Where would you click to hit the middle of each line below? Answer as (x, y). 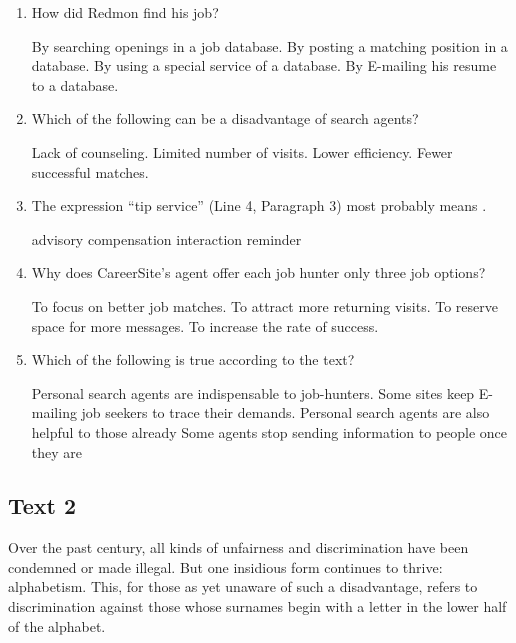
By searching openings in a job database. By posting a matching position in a (269, 45)
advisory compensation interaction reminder (166, 238)
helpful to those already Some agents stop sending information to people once (269, 431)
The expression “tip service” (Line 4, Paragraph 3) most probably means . (259, 205)
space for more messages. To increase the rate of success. (205, 325)
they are (57, 451)
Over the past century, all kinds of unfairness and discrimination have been (238, 547)
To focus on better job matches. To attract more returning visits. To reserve (264, 305)
